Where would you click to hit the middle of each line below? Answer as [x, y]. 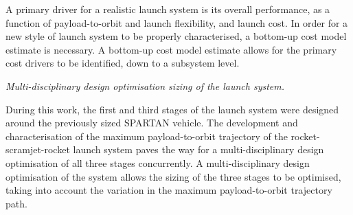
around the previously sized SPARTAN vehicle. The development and [152, 123]
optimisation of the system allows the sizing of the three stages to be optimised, [173, 176]
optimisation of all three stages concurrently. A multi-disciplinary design [158, 162]
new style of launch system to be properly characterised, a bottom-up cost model [176, 36]
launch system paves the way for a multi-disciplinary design [198, 149]
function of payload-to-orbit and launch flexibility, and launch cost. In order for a [177, 22]
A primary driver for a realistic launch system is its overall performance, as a [168, 9]
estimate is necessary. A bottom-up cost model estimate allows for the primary [171, 49]
